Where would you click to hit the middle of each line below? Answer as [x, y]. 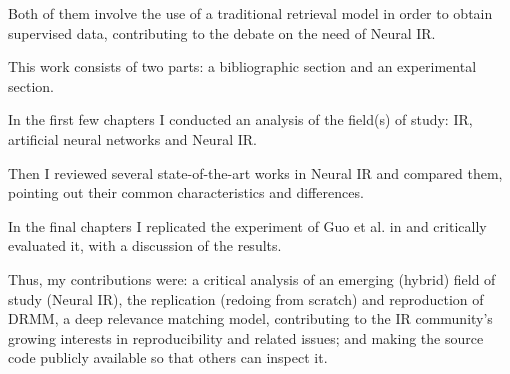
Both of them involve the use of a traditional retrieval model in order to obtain [250, 13]
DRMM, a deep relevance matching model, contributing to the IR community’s [250, 318]
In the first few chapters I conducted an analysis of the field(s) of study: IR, [240, 119]
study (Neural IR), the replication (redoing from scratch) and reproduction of [246, 298]
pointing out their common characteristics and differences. [186, 192]
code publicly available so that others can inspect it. [168, 357]
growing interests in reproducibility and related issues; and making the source [246, 337]
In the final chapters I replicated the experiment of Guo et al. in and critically [247, 225]
